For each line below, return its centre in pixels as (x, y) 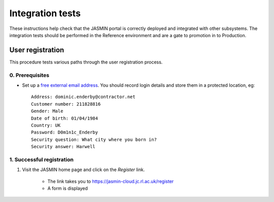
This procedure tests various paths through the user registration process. (86, 62)
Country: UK (46, 125)
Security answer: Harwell (63, 147)
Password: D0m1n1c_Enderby (65, 132)
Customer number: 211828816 (66, 104)
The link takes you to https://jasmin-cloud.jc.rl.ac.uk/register (111, 181)
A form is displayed (68, 188)
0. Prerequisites (29, 75)
